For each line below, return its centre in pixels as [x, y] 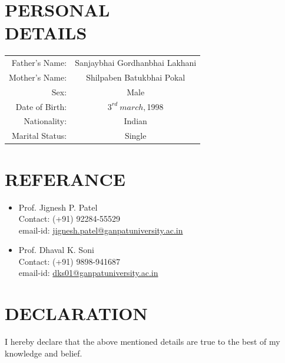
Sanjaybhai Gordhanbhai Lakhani [136, 63]
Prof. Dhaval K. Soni [56, 250]
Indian [135, 121]
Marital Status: [39, 136]
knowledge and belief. [44, 353]
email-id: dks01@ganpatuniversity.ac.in [88, 273]
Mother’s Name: [38, 77]
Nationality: [45, 121]
